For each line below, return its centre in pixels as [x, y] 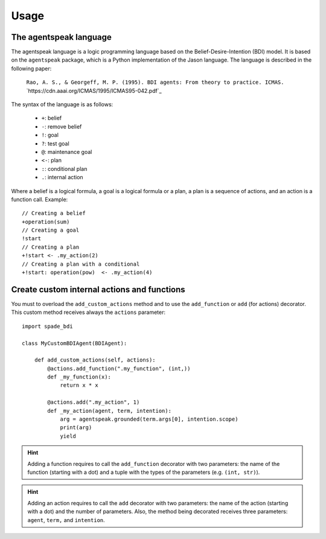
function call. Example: [40, 199]
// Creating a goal [51, 230]
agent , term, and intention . [66, 520]
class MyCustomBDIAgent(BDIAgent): [75, 343]
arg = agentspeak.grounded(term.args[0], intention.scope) [149, 419]
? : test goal [55, 143]
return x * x [79, 385]
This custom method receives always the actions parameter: [88, 312]
